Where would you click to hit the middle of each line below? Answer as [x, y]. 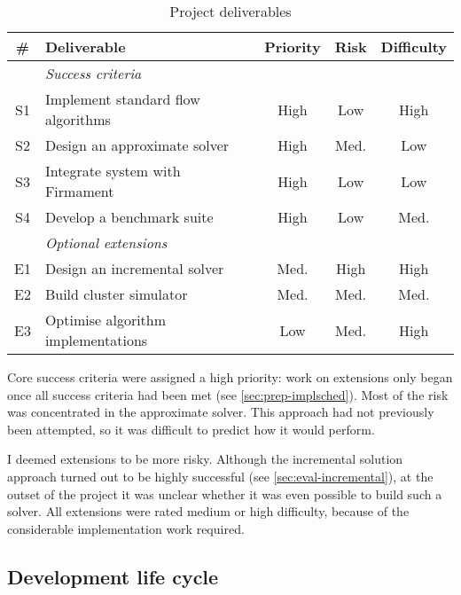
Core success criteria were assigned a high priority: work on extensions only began [230, 377]
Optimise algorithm [105, 320]
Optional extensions [106, 243]
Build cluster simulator [116, 294]
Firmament [79, 191]
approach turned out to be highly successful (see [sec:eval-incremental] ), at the [220, 476]
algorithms [78, 119]
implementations [96, 340]
